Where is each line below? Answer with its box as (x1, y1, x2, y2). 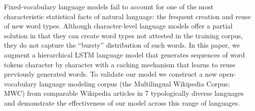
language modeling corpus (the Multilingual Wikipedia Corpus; (39, 78, 230, 88)
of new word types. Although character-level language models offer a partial (4, 21, 233, 31)
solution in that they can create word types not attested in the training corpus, (4, 30, 243, 40)
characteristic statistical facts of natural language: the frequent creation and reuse (4, 11, 251, 21)
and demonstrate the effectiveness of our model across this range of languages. (4, 97, 240, 108)
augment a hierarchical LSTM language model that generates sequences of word (4, 49, 245, 59)
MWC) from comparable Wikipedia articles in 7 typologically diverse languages (4, 88, 244, 98)
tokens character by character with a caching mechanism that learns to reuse (4, 59, 236, 69)
